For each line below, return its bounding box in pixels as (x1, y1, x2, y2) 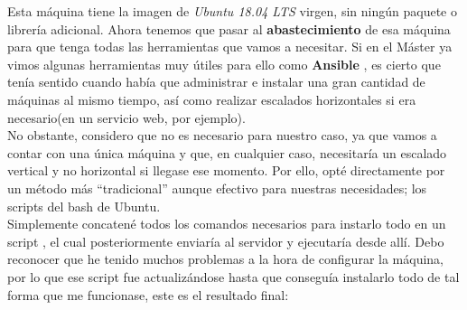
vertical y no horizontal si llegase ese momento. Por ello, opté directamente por (7, 161, 445, 180)
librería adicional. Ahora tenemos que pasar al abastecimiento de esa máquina (7, 19, 451, 38)
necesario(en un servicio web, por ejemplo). (7, 108, 246, 127)
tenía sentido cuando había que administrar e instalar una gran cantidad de (7, 72, 425, 91)
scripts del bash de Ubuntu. (7, 196, 161, 215)
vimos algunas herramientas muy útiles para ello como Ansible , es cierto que (7, 54, 441, 73)
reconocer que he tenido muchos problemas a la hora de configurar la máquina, (7, 249, 444, 268)
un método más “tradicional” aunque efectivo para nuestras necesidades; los (7, 178, 427, 197)
